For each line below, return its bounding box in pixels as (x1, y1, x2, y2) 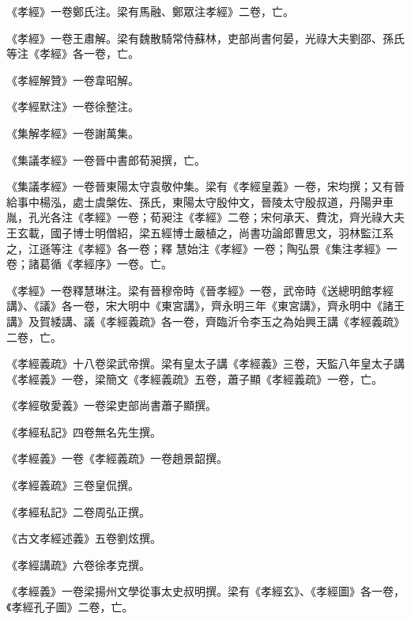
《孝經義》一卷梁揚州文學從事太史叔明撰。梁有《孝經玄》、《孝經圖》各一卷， (6, 583, 405, 599)
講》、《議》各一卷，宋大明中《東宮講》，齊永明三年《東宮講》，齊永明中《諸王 (6, 297, 405, 314)
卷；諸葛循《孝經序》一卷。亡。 (6, 255, 172, 272)
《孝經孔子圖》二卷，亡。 (6, 599, 134, 615)
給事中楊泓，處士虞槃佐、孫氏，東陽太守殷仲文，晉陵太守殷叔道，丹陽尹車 (6, 193, 394, 210)
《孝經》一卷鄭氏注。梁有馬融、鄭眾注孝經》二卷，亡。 (6, 3, 294, 19)
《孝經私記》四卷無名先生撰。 (6, 423, 161, 440)
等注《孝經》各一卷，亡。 (6, 45, 139, 62)
